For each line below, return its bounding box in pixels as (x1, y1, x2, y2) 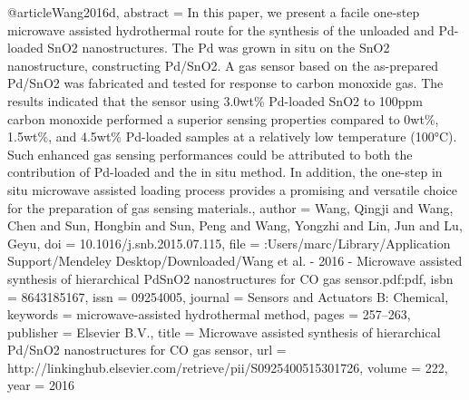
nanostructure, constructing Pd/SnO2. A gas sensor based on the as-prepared (7, 55, 439, 74)
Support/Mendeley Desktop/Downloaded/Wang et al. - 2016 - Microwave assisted (7, 251, 463, 270)
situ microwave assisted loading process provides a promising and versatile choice (7, 180, 457, 199)
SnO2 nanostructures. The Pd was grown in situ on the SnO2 (47, 38, 390, 57)
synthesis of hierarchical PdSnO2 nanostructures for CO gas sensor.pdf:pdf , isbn (7, 268, 454, 288)
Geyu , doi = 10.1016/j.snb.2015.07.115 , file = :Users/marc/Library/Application (7, 233, 451, 252)
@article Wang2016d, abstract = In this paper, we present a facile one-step (7, 3, 420, 21)
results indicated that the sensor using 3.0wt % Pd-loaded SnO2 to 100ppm (7, 91, 424, 110)
